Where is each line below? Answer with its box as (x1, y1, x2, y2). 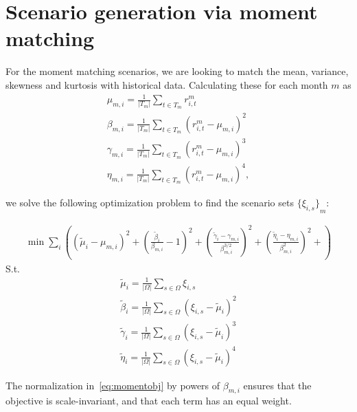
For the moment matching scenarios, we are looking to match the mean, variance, (5, 64, 349, 78)
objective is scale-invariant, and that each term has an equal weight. (5, 393, 292, 408)
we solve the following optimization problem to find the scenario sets (5, 195, 294, 209)
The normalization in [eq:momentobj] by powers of (5, 378, 220, 392)
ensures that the (243, 378, 312, 392)
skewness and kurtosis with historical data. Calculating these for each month (5, 77, 328, 91)
